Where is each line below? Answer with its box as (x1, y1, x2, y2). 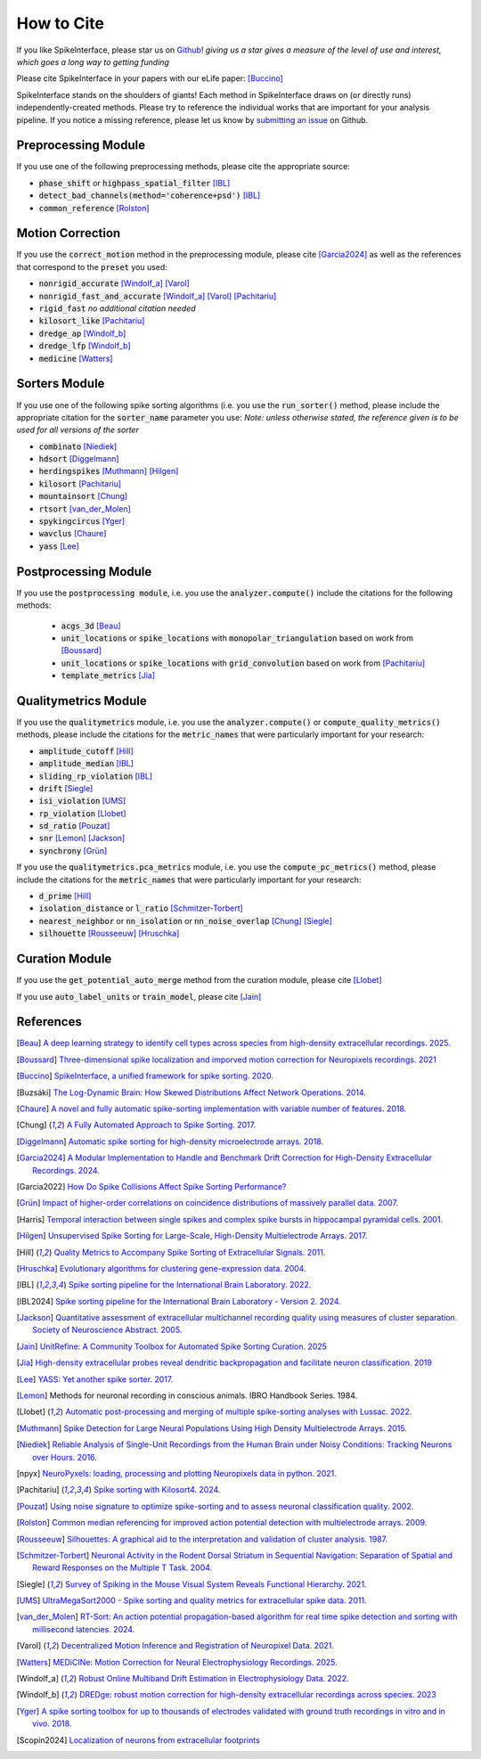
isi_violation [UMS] (38, 796, 126, 806)
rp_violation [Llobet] (38, 807, 126, 819)
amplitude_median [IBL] (38, 758, 134, 769)
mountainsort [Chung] (38, 491, 128, 502)
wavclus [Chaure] (38, 528, 107, 539)
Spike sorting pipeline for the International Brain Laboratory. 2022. (68, 1280, 312, 1290)
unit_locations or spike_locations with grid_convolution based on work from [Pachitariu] (61, 658, 426, 668)
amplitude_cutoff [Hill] (38, 745, 134, 757)
